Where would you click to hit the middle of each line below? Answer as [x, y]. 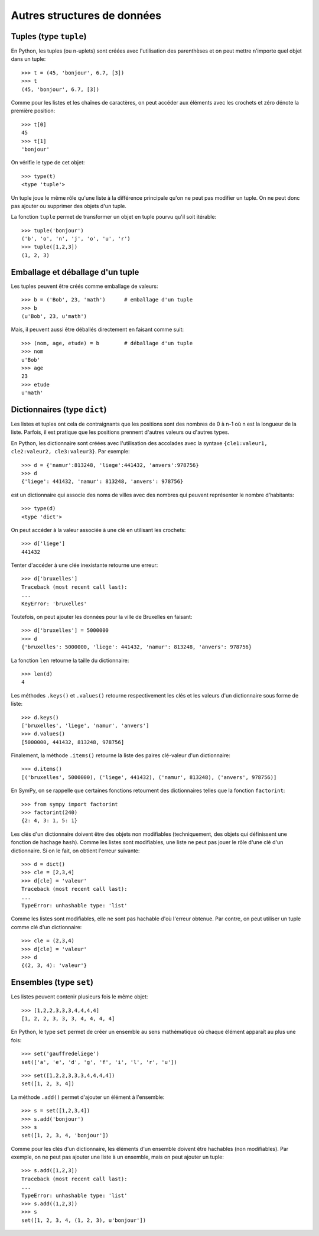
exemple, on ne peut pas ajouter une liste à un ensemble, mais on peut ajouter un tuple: [118, 1157]
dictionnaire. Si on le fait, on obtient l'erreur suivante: [75, 851]
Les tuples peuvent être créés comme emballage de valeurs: [85, 286]
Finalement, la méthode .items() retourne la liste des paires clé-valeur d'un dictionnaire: [121, 755]
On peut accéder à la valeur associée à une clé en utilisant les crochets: [98, 530]
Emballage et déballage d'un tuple [75, 272]
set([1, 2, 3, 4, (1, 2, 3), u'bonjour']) [84, 1220]
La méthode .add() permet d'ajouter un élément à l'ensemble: [88, 1097]
